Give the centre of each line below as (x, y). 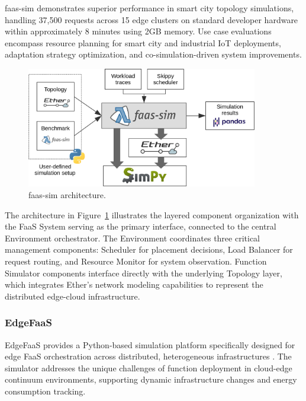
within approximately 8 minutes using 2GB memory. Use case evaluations (138, 31)
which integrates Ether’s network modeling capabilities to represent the (134, 284)
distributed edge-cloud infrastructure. (73, 296)
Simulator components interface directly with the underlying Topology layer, (144, 273)
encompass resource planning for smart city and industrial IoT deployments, (143, 42)
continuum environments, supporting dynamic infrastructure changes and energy (151, 379)
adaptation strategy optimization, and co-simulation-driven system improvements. (153, 54)
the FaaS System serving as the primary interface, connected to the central (141, 226)
